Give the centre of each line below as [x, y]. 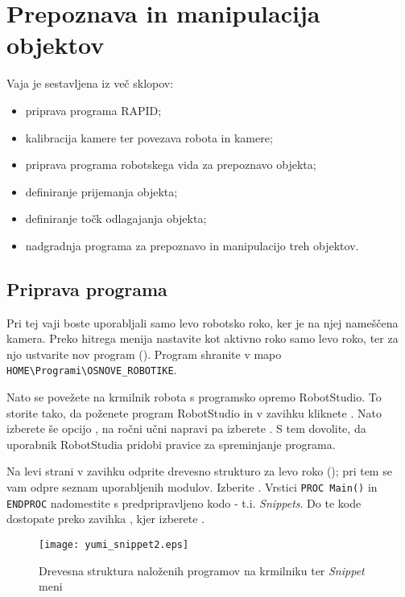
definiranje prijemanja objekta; [101, 191]
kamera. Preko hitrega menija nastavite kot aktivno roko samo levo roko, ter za [202, 338]
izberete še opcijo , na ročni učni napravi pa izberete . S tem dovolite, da [186, 428]
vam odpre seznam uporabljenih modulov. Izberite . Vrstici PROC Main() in [192, 487]
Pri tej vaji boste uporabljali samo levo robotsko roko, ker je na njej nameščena [202, 322]
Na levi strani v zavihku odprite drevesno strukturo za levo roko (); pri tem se [199, 471]
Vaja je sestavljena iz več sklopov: [90, 83]
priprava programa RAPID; [93, 110]
